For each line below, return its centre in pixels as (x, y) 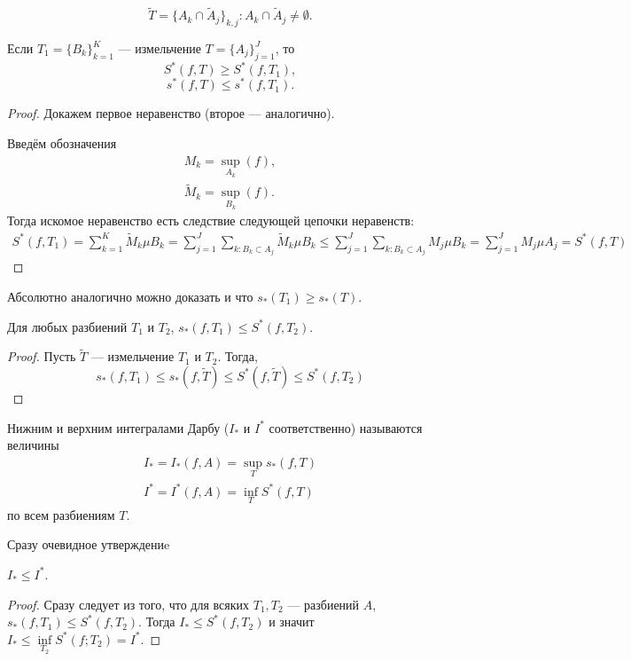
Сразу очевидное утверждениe (89, 544)
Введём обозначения (62, 142)
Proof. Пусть (42, 356)
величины (33, 445)
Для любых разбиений (67, 326)
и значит (292, 622)
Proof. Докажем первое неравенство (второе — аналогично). (171, 113)
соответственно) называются (346, 427)
